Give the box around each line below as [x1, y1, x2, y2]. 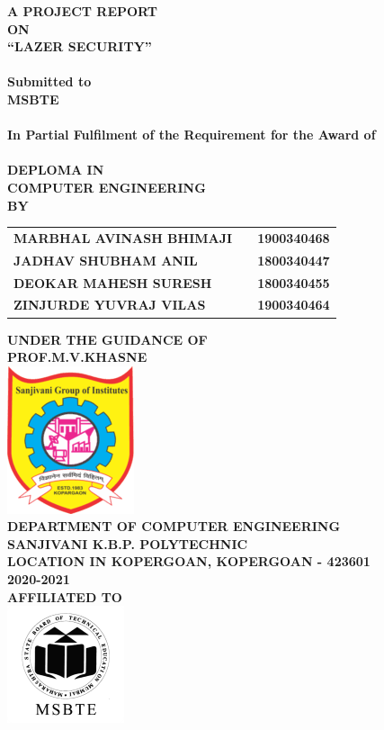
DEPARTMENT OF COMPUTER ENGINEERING [7, 517, 341, 536]
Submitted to [7, 72, 92, 91]
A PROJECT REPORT [7, 2, 158, 20]
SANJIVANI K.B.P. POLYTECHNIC [7, 534, 248, 553]
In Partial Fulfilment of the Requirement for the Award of [7, 125, 376, 144]
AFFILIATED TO [7, 587, 122, 606]
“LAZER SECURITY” [7, 37, 152, 56]
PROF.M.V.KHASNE [7, 347, 147, 366]
